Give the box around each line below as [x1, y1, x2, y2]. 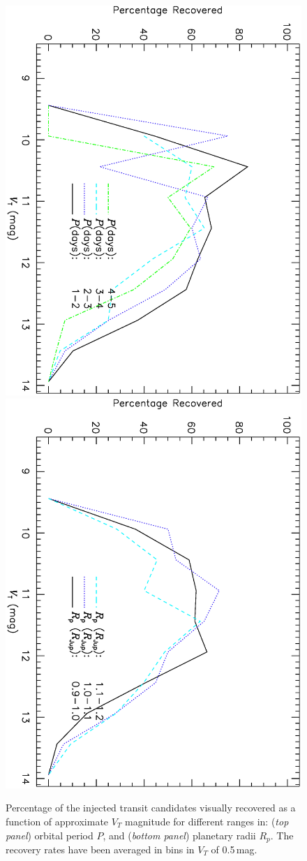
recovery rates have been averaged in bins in [6, 841, 195, 856]
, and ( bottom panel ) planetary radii [103, 827, 256, 842]
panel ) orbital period [6, 827, 93, 842]
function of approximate [6, 814, 109, 828]
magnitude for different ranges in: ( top [125, 814, 289, 828]
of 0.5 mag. [211, 841, 257, 856]
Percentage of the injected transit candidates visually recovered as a [6, 800, 296, 815]
